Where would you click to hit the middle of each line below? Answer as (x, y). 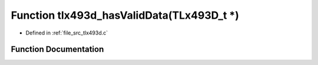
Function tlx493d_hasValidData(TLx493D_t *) (125, 15)
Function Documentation (57, 49)
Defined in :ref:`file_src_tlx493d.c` (67, 33)
